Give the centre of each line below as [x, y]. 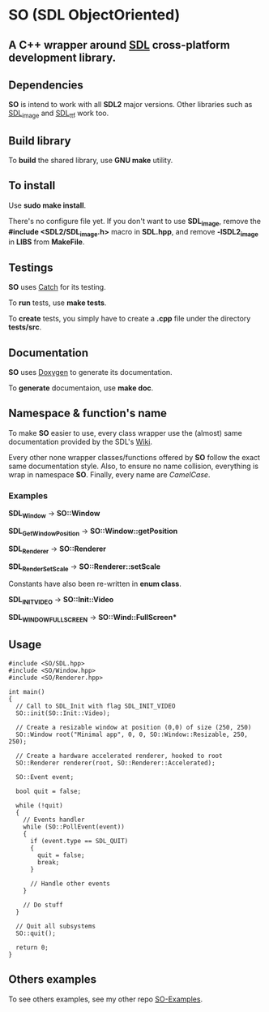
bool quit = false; [49, 791]
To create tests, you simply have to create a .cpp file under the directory [130, 319]
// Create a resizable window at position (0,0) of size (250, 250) [134, 727]
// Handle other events [70, 883]
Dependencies [46, 85]
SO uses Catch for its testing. [58, 287]
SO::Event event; [45, 777]
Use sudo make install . [47, 205]
